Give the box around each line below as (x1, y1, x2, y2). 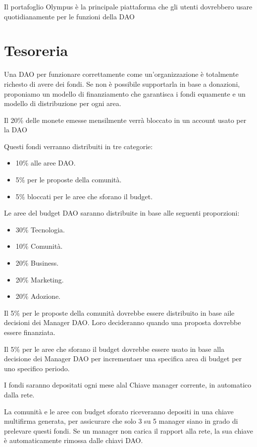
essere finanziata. (4, 327, 55, 337)
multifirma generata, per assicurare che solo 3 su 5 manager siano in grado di (4, 416, 238, 426)
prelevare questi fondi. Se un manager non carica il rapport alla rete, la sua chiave (4, 425, 253, 436)
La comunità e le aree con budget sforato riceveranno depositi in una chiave (4, 406, 234, 416)
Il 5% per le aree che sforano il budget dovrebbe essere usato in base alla (4, 343, 225, 354)
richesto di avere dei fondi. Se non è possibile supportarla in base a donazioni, (4, 78, 240, 89)
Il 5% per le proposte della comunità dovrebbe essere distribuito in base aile (4, 307, 235, 318)
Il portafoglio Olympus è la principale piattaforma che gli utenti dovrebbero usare (4, 1, 253, 11)
